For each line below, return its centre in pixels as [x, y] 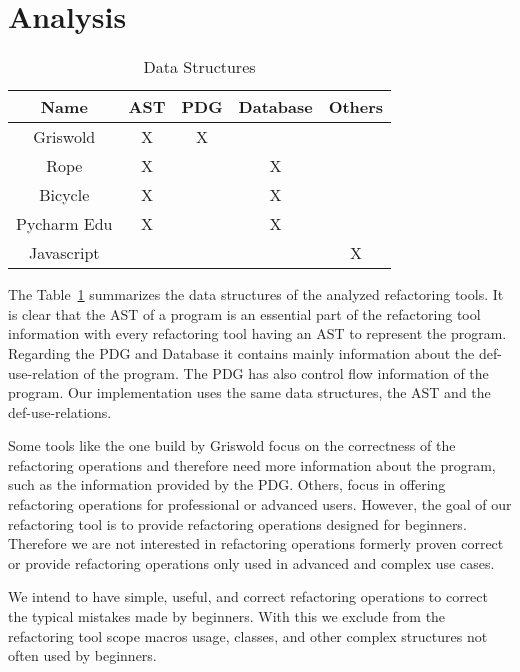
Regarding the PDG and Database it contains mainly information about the [241, 352]
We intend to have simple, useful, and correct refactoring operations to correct [248, 596]
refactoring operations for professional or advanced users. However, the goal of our [260, 504]
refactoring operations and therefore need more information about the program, [252, 464]
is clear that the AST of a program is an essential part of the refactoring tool [244, 313]
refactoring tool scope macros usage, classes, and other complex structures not [248, 635]
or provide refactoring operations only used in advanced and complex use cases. [251, 562]
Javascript [64, 253]
